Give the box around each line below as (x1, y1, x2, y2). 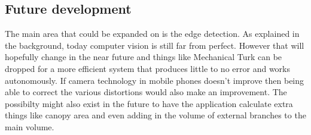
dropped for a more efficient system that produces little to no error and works (5, 62, 290, 74)
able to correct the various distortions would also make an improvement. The (5, 86, 287, 98)
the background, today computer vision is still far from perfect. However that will (5, 39, 304, 51)
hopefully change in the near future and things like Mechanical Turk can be (5, 51, 282, 63)
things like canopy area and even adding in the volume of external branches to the (5, 109, 306, 121)
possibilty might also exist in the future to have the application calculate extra (5, 97, 293, 109)
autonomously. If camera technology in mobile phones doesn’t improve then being (5, 74, 304, 86)
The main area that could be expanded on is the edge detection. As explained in (5, 27, 300, 40)
